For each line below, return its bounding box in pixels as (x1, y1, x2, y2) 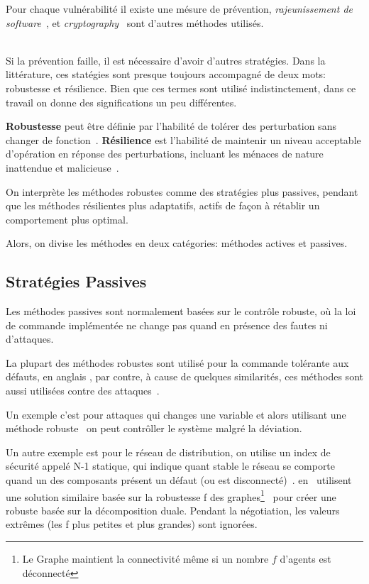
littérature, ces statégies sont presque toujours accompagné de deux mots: (6, 67, 326, 82)
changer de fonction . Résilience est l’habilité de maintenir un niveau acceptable (6, 132, 361, 147)
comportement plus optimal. (6, 211, 128, 226)
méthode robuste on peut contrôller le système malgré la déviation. (6, 421, 302, 436)
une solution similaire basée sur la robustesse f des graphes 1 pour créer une (6, 487, 336, 504)
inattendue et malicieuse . (6, 160, 119, 175)
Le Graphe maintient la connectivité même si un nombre (22, 551, 269, 566)
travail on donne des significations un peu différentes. (6, 94, 237, 109)
